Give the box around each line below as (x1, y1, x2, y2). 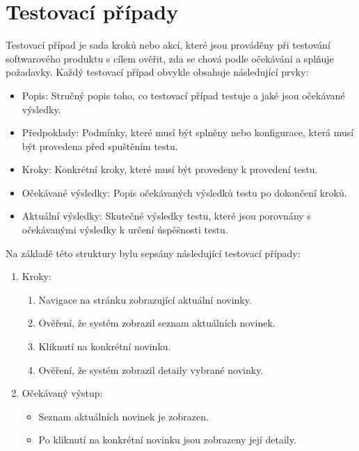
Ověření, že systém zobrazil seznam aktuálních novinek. (38, 315, 276, 330)
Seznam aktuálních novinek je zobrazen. (38, 409, 209, 423)
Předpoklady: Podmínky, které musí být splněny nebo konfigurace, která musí (22, 125, 354, 140)
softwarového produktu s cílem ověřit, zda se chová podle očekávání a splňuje (6, 51, 334, 65)
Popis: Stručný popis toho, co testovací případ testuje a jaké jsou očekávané (22, 88, 345, 102)
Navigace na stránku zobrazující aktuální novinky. (38, 292, 252, 306)
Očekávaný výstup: (22, 386, 103, 400)
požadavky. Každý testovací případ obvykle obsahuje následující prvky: (6, 65, 309, 79)
